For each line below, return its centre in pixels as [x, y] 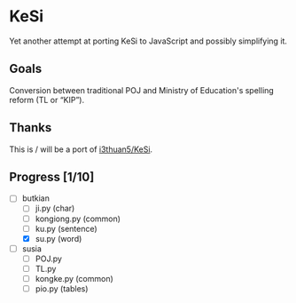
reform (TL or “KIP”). [47, 100]
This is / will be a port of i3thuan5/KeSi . [81, 149]
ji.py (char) [55, 208]
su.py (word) [58, 238]
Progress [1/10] [52, 176]
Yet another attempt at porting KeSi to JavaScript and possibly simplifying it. [148, 41]
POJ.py [48, 259]
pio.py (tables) [62, 288]
